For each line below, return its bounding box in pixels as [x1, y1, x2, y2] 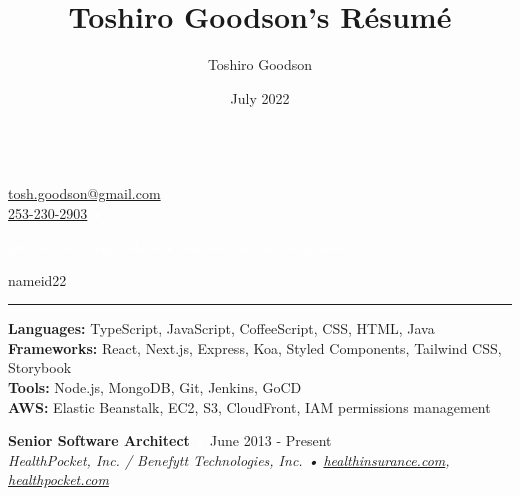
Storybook [8, 357, 72, 378]
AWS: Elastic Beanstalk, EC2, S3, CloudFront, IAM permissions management [8, 396, 491, 417]
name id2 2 [8, 269, 67, 290]
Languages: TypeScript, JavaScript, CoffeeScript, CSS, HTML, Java [8, 318, 435, 339]
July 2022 [230, 87, 290, 108]
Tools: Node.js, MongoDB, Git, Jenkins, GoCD [8, 377, 302, 398]
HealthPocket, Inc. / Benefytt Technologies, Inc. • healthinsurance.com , [8, 449, 450, 470]
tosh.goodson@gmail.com [8, 182, 161, 203]
